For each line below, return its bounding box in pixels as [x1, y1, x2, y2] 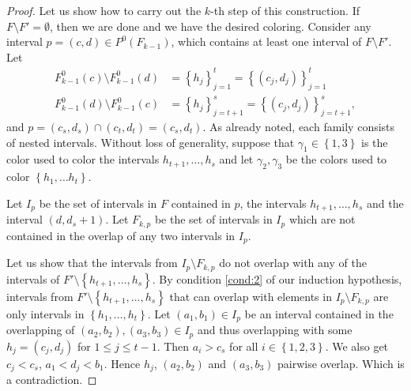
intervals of [6, 270, 60, 287]
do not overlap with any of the [219, 254, 367, 271]
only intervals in [6, 305, 85, 321]
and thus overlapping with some [197, 321, 353, 338]
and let [219, 151, 254, 167]
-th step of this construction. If [210, 2, 360, 18]
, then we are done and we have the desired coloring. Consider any [50, 17, 371, 34]
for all [229, 337, 258, 354]
